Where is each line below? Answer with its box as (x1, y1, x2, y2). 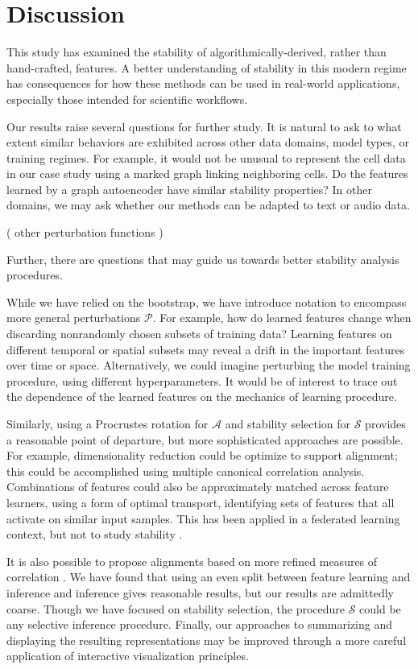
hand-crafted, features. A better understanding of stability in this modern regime (6, 59, 407, 76)
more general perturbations (6, 309, 141, 326)
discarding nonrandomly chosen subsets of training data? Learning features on (6, 325, 392, 342)
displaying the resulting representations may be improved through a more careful (6, 631, 407, 648)
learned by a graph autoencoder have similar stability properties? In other (6, 180, 372, 197)
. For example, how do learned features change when (152, 309, 412, 326)
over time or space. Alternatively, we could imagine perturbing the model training (6, 357, 411, 374)
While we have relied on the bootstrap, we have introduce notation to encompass (6, 293, 407, 310)
